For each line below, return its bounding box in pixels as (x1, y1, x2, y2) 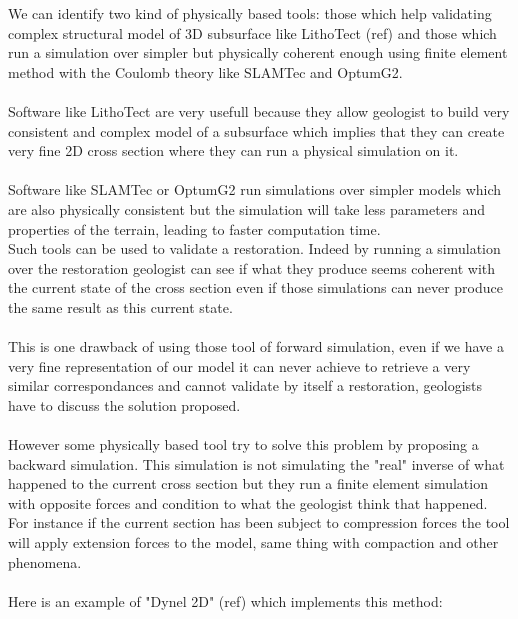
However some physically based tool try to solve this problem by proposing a (8, 434, 479, 455)
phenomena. (8, 551, 82, 572)
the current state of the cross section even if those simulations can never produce (8, 277, 503, 298)
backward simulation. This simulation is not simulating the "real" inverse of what (8, 453, 505, 474)
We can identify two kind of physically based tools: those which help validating (8, 3, 492, 23)
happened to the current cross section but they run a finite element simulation (8, 473, 488, 494)
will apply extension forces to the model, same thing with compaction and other (8, 532, 499, 553)
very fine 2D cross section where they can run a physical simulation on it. (8, 140, 459, 161)
